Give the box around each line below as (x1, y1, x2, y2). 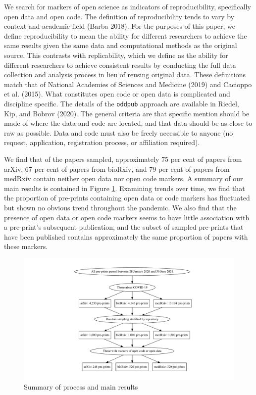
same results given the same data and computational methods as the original (4, 40, 237, 50)
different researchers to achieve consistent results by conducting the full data (4, 59, 236, 70)
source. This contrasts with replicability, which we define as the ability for (4, 49, 228, 60)
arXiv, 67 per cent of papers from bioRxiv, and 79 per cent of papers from (4, 163, 230, 174)
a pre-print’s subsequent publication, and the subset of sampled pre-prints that (4, 222, 244, 232)
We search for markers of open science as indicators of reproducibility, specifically (4, 1, 251, 11)
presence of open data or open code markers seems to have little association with (4, 212, 250, 222)
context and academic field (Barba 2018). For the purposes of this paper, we (4, 21, 236, 31)
